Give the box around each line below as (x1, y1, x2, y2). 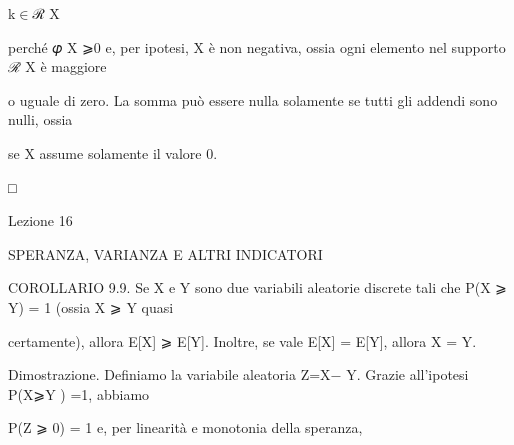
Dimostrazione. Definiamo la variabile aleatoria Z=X (8, 364, 331, 385)
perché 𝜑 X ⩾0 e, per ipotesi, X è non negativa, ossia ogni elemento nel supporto (8, 36, 506, 57)
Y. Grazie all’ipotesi (346, 364, 469, 385)
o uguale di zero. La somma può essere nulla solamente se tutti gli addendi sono (8, 89, 498, 110)
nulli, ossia (8, 109, 73, 130)
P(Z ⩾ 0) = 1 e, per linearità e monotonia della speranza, (8, 417, 363, 438)
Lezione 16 (8, 210, 73, 231)
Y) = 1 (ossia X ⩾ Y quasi (8, 296, 174, 317)
